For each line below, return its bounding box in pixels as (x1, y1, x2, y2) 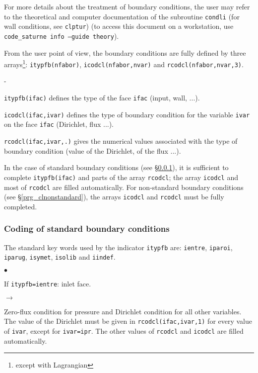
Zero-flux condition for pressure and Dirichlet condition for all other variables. (4, 306, 242, 316)
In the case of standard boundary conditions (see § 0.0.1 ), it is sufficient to (4, 162, 229, 173)
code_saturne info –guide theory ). (4, 30, 119, 41)
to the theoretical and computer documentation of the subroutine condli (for (4, 11, 240, 21)
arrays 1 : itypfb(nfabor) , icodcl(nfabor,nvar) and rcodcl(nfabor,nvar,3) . (4, 58, 244, 69)
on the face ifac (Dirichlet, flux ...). (4, 119, 114, 129)
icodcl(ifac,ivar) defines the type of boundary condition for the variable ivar (4, 109, 250, 119)
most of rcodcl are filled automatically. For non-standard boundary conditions (4, 182, 244, 192)
